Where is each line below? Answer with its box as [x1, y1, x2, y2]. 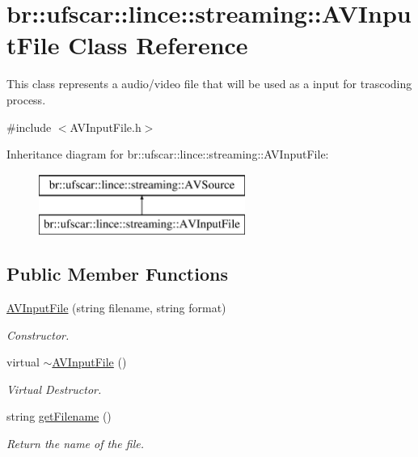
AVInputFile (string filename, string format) [6, 299, 226, 316]
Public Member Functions [6, 261, 228, 286]
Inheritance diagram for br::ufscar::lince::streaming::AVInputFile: [6, 146, 329, 163]
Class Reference [68, 28, 248, 61]
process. [6, 91, 46, 108]
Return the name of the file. [6, 435, 144, 452]
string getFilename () [6, 408, 112, 425]
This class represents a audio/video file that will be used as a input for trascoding [6, 75, 412, 92]
